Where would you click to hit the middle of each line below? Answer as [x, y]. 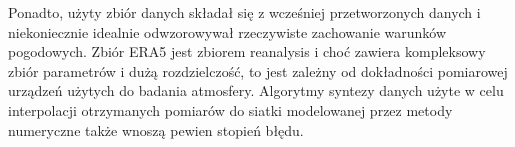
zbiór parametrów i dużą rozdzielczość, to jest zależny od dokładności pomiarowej [258, 70]
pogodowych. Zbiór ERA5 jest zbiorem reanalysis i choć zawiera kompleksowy [247, 51]
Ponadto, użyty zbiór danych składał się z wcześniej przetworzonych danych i [244, 12]
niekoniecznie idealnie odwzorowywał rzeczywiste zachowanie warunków [227, 31]
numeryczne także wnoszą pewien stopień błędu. [156, 129]
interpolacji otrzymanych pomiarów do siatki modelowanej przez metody [230, 109]
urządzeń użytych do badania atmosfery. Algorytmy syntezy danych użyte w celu [256, 90]
